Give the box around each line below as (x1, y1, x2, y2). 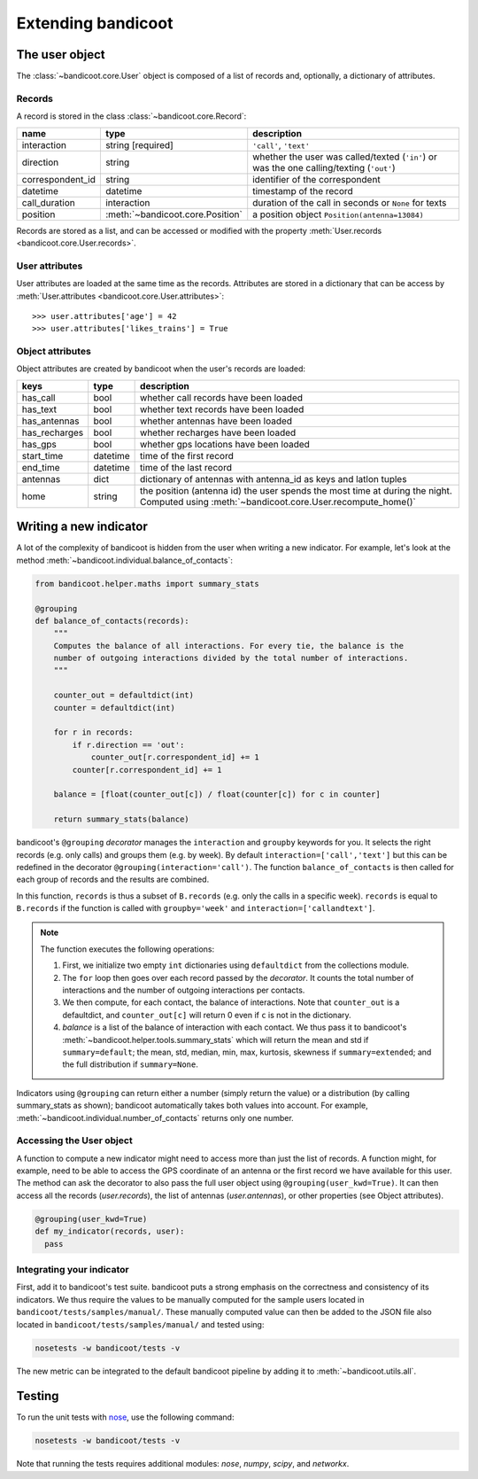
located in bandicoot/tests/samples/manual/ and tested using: (16, 1319, 265, 1329)
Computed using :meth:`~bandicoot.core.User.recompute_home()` (140, 495, 416, 508)
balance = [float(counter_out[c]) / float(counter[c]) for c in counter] (53, 790, 381, 799)
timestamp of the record (252, 184, 353, 197)
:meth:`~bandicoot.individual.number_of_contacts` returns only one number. (16, 1112, 294, 1123)
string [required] (104, 138, 174, 151)
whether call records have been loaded (140, 391, 303, 403)
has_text (21, 403, 58, 416)
